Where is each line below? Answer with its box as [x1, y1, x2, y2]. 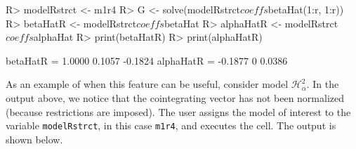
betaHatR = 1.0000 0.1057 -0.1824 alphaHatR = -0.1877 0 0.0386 [6, 53, 288, 67]
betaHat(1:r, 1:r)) [268, 2, 344, 16]
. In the [306, 77, 339, 91]
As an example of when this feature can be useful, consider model [6, 77, 289, 91]
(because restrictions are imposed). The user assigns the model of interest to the [6, 104, 351, 119]
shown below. [6, 131, 63, 146]
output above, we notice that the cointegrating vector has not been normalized [6, 90, 345, 105]
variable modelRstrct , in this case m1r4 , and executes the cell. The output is [6, 118, 336, 133]
